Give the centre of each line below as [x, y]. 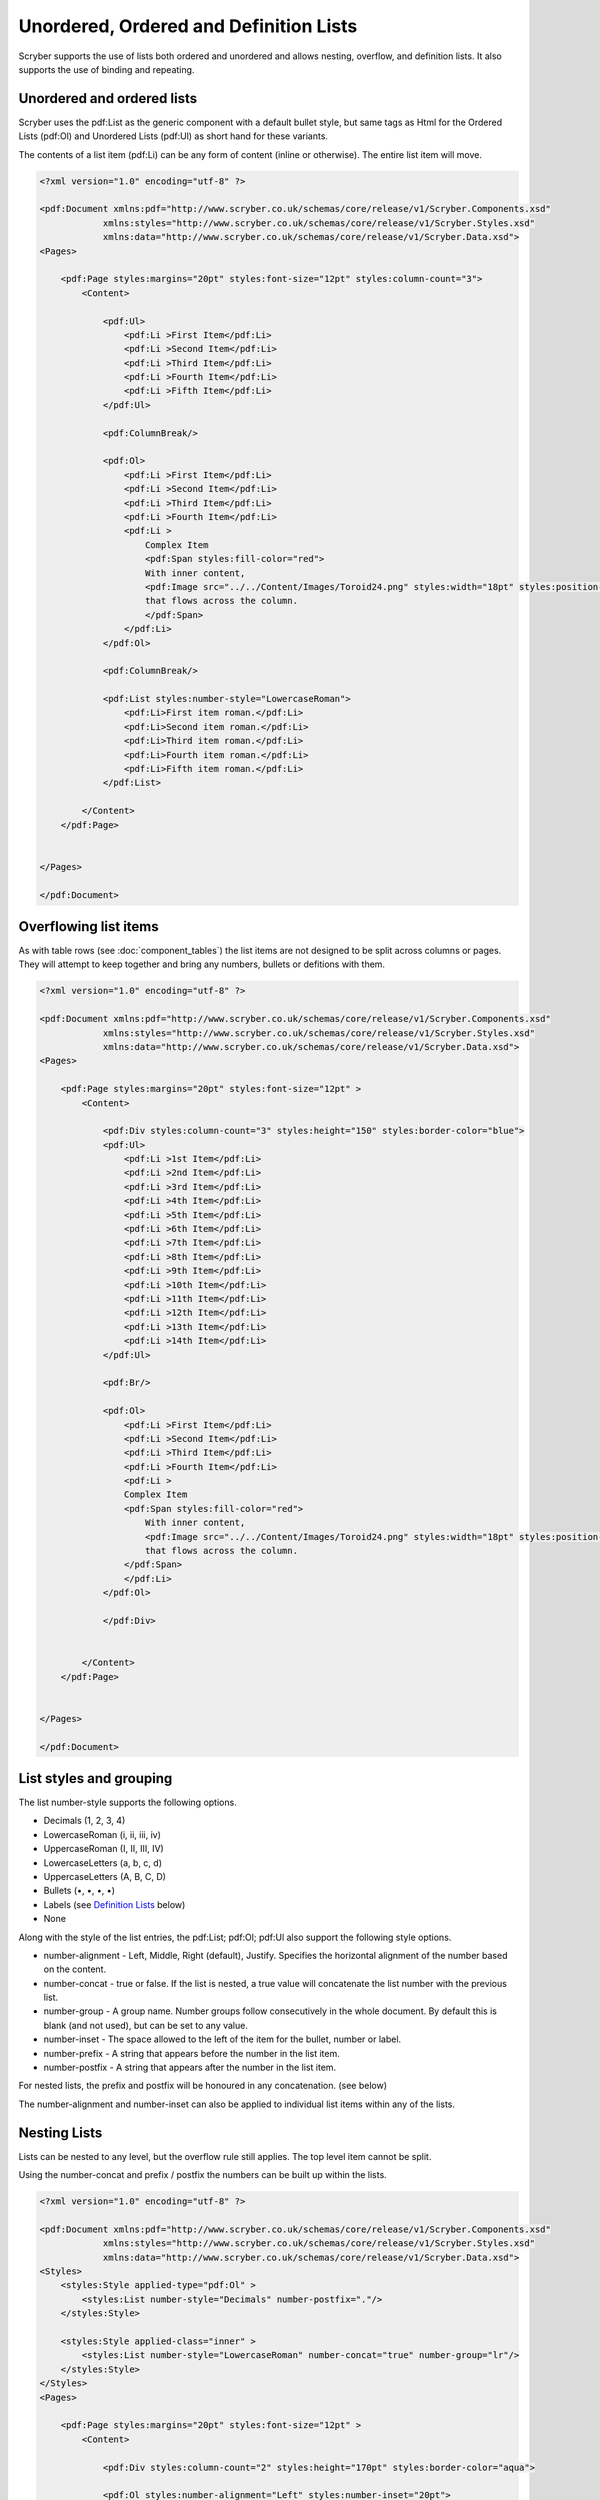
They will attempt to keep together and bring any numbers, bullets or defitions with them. [201, 964]
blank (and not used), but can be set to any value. [146, 2025]
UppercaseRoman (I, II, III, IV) [103, 1849]
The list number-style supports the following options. [127, 1802]
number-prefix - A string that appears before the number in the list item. [191, 2053]
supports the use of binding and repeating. [106, 69]
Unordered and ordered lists [108, 98]
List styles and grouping [95, 1778]
